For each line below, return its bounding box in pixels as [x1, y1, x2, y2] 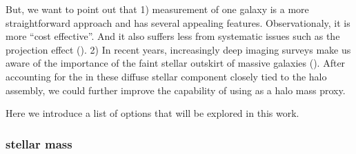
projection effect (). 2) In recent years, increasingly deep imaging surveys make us [6, 42, 351, 56]
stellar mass [6, 135, 72, 152]
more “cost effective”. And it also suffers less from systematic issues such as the [6, 29, 340, 43]
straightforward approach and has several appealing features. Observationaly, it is [6, 15, 350, 30]
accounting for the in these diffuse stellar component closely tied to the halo [6, 69, 327, 83]
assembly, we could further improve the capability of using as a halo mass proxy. [6, 82, 346, 97]
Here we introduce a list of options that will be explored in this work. [6, 106, 299, 120]
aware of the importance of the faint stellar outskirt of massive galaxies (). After [6, 56, 346, 70]
